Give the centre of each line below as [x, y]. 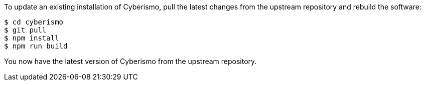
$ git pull [25, 30]
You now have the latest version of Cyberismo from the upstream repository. [130, 61]
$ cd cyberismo [34, 22]
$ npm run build [36, 46]
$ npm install [32, 38]
